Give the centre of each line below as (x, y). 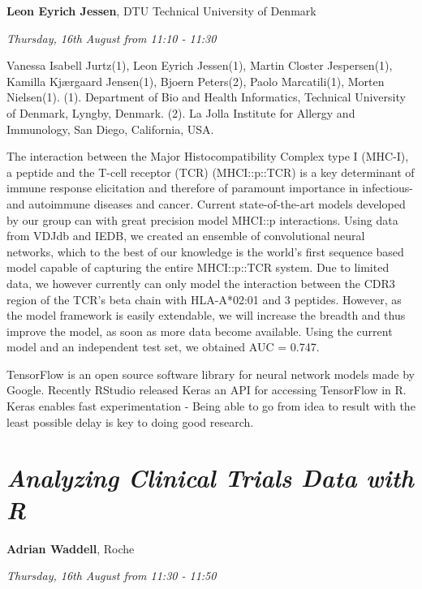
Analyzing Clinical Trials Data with (210, 478)
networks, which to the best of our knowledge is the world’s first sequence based (205, 251)
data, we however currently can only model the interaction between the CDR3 (201, 283)
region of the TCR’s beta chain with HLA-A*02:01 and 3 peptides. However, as (204, 299)
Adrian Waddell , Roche (71, 548)
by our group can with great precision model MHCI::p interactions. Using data (202, 219)
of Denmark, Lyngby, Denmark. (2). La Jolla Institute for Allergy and (181, 112)
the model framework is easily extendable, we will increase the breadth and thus (206, 315)
